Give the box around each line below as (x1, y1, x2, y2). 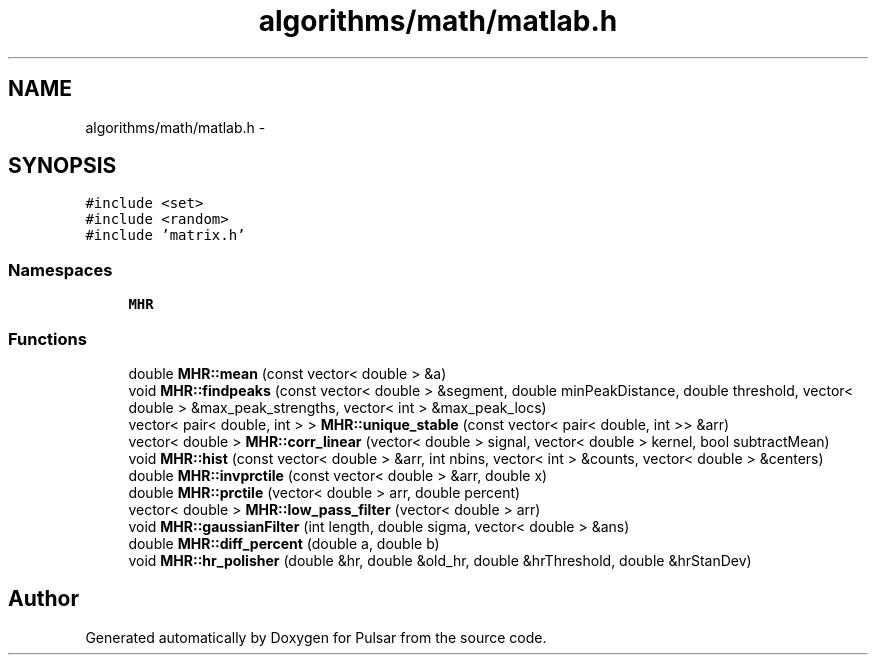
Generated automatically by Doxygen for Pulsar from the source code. (85, 628, 547, 646)
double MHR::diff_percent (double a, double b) (128, 534, 440, 552)
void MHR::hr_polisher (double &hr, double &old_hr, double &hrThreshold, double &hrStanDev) (128, 551, 752, 569)
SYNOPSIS (8, 153, 117, 179)
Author (8, 586, 79, 612)
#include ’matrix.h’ (85, 227, 246, 244)
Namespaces (8, 259, 113, 280)
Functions (8, 328, 87, 349)
